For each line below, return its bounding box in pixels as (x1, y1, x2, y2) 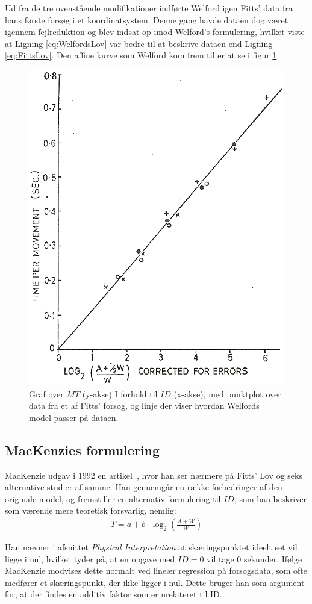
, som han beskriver (234, 492, 307, 505)
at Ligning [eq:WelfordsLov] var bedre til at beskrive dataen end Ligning (5, 37, 273, 49)
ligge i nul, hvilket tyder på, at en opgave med (5, 552, 175, 565)
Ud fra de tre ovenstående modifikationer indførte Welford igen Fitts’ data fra (5, 2, 293, 14)
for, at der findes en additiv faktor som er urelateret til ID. (5, 588, 222, 600)
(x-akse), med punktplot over (173, 387, 281, 400)
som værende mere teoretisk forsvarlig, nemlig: (5, 504, 176, 517)
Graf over (29, 387, 64, 400)
